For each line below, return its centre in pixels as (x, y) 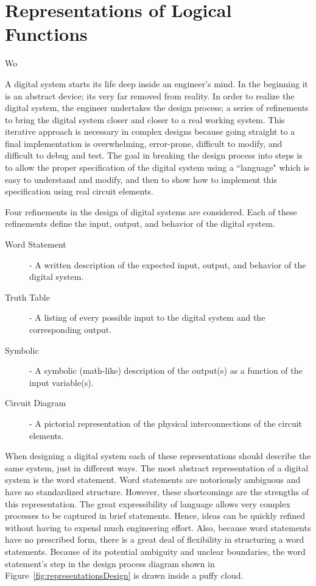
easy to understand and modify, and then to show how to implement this (141, 179)
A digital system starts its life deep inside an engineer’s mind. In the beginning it (157, 83)
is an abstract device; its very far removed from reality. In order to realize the (150, 95)
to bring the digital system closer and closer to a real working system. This (145, 119)
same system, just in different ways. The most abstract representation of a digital (157, 467)
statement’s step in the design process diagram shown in (110, 563)
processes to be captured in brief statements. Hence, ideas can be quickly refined (155, 516)
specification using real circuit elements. (79, 191)
